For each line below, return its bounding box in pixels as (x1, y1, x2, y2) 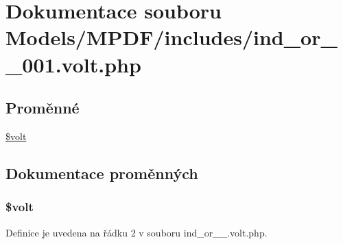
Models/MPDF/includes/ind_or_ (5, 23, 338, 51)
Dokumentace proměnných (5, 162, 198, 183)
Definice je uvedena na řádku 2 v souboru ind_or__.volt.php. (5, 225, 268, 239)
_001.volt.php (5, 50, 141, 78)
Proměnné (5, 97, 80, 118)
